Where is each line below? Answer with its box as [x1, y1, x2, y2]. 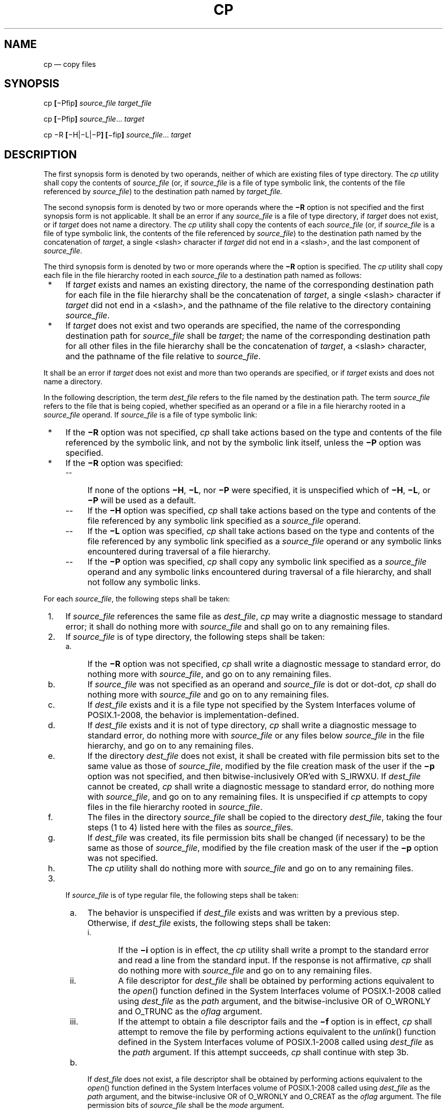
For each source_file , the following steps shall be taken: [43, 594, 230, 604]
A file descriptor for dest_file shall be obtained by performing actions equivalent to [118, 976, 434, 986]
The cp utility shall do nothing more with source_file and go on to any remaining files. [87, 863, 414, 874]
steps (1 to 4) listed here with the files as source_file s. [87, 822, 293, 833]
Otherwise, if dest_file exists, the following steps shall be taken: [87, 918, 331, 929]
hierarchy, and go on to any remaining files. [87, 740, 254, 751]
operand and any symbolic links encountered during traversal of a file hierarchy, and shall [87, 567, 432, 577]
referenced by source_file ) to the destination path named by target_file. [43, 187, 283, 196]
